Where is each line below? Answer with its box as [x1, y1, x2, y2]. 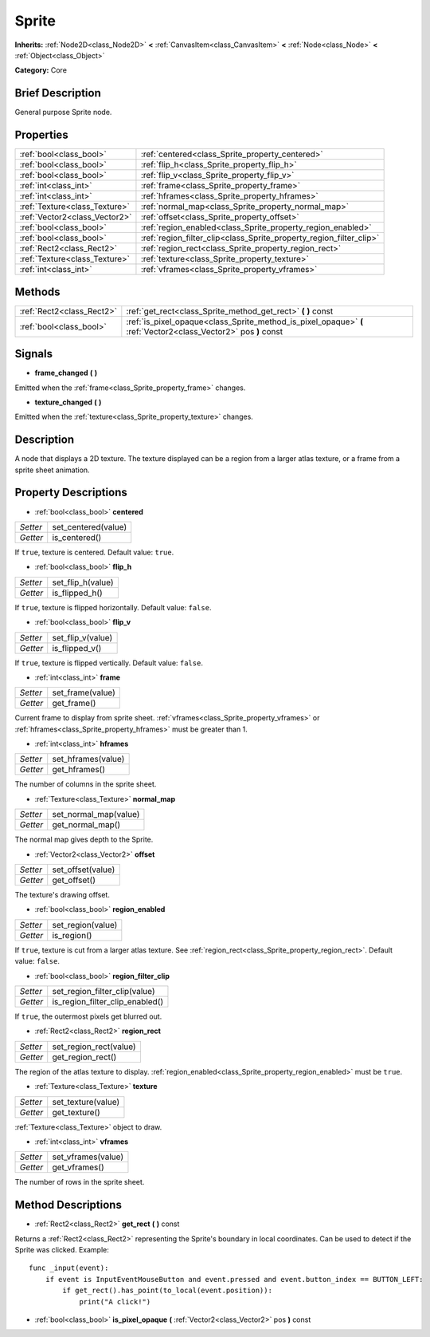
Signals [14, 347, 53, 361]
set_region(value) [52, 919, 118, 930]
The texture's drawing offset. [14, 890, 111, 900]
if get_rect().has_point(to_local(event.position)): [62, 1286, 272, 1296]
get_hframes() [52, 764, 105, 775]
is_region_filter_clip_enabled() [52, 996, 164, 1007]
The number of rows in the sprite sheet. [14, 1177, 145, 1187]
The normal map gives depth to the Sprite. [14, 834, 154, 845]
